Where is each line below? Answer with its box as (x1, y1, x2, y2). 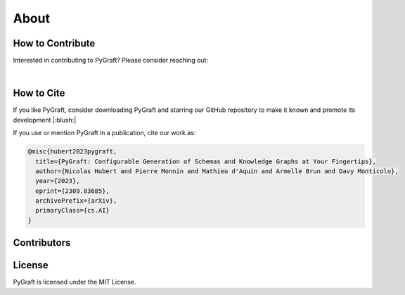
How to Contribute (13, 37, 96, 49)
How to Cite (13, 87, 65, 99)
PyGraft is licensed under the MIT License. (13, 278, 136, 287)
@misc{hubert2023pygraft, (27, 148, 117, 156)
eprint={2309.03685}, (35, 187, 110, 195)
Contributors (13, 237, 71, 249)
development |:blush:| (13, 115, 77, 124)
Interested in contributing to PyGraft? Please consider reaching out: (13, 56, 209, 65)
